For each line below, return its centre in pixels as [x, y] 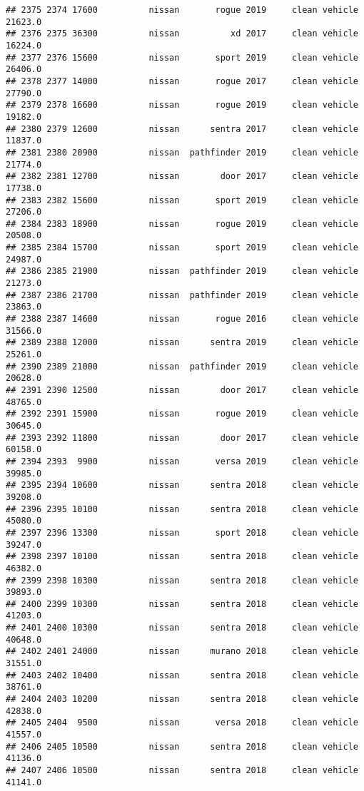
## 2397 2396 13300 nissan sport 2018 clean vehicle [182, 532]
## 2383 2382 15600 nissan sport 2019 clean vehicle [182, 200]
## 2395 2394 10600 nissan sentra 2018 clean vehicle [182, 485]
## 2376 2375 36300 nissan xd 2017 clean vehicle [182, 34]
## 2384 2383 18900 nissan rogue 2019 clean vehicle [182, 224]
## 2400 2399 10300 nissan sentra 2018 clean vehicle [182, 604]
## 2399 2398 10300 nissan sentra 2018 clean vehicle [182, 580]
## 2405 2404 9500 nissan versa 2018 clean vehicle [182, 723]
